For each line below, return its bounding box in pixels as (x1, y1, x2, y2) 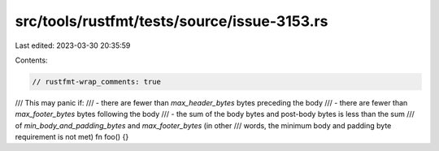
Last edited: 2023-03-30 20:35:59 (15, 41, 131, 50)
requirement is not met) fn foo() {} (15, 132, 129, 142)
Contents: (15, 55, 48, 65)
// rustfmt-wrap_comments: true (32, 77, 162, 86)
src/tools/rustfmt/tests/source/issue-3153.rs (15, 12, 328, 30)
